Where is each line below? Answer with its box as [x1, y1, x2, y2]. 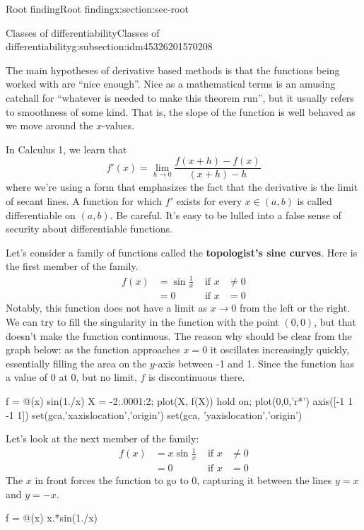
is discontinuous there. [148, 370, 245, 384]
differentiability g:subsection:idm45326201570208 [6, 39, 213, 54]
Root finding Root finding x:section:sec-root [6, 1, 189, 16]
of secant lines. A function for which [6, 194, 163, 208]
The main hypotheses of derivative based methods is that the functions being [6, 62, 340, 77]
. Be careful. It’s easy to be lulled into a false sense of [110, 207, 341, 222]
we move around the [6, 118, 93, 133]
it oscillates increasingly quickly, [210, 342, 350, 357]
